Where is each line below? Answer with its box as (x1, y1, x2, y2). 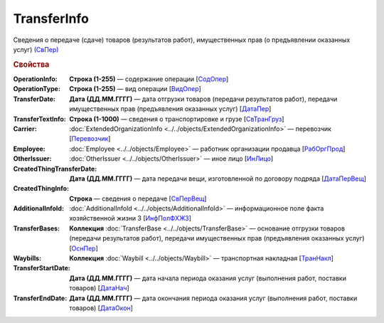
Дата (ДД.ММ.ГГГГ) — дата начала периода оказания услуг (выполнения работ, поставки (69, 274, 346, 282)
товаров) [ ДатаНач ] (69, 284, 129, 292)
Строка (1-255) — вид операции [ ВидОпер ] (69, 85, 202, 93)
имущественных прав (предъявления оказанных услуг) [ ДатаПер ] (69, 105, 272, 113)
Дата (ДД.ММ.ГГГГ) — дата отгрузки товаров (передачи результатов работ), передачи (69, 95, 338, 103)
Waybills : (13, 254, 42, 263)
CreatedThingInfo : (13, 184, 70, 193)
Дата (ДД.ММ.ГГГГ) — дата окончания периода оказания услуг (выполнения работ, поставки (69, 294, 358, 302)
